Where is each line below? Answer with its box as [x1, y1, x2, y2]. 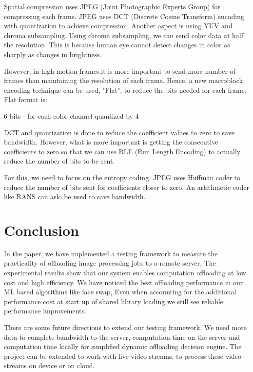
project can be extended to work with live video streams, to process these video [4, 351, 241, 361]
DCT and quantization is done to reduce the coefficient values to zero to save [4, 127, 234, 137]
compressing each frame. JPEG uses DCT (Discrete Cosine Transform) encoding [4, 11, 244, 21]
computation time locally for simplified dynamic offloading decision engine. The [4, 341, 242, 351]
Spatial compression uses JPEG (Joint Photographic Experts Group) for [4, 1, 220, 11]
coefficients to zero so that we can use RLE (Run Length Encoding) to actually [4, 146, 241, 156]
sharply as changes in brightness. [4, 49, 102, 59]
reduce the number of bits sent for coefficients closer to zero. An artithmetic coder [4, 182, 249, 192]
